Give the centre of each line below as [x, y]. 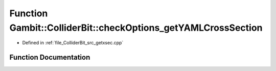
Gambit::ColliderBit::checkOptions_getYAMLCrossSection [136, 28]
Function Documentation [50, 57]
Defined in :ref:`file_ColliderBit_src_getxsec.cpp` [73, 43]
